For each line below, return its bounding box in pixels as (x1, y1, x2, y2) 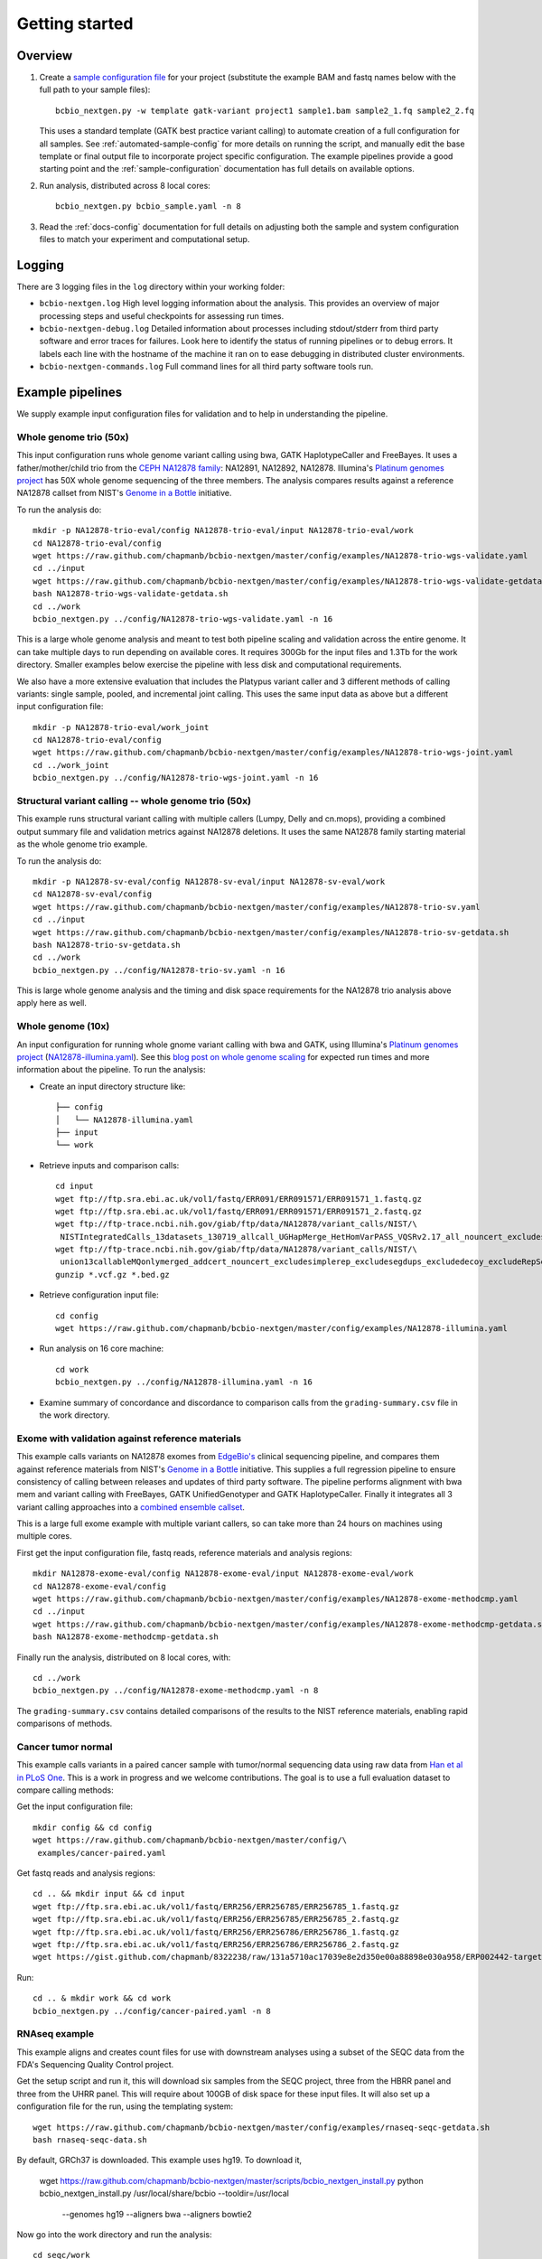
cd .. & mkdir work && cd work (33, 1993, 172, 2003)
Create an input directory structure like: (39, 1081, 186, 1092)
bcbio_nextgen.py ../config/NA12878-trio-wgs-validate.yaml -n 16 (33, 614, 333, 623)
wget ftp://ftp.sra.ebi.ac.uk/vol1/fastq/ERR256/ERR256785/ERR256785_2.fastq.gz (33, 1914, 400, 1925)
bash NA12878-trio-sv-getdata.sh (33, 940, 181, 950)
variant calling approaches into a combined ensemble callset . (16, 1501, 246, 1513)
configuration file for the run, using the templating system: (16, 2101, 234, 2112)
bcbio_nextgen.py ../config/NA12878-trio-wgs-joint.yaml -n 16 (33, 773, 319, 783)
